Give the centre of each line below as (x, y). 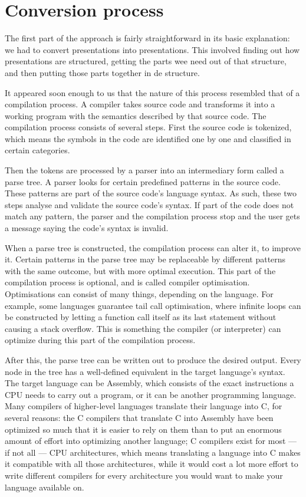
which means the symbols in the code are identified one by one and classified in (148, 138)
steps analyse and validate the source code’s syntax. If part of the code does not (149, 204)
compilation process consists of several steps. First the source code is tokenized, (148, 127)
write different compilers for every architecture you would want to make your (144, 475)
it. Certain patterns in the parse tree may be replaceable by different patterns (145, 259)
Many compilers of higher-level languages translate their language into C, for (144, 406)
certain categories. (37, 150)
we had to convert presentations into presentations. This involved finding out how (152, 49)
